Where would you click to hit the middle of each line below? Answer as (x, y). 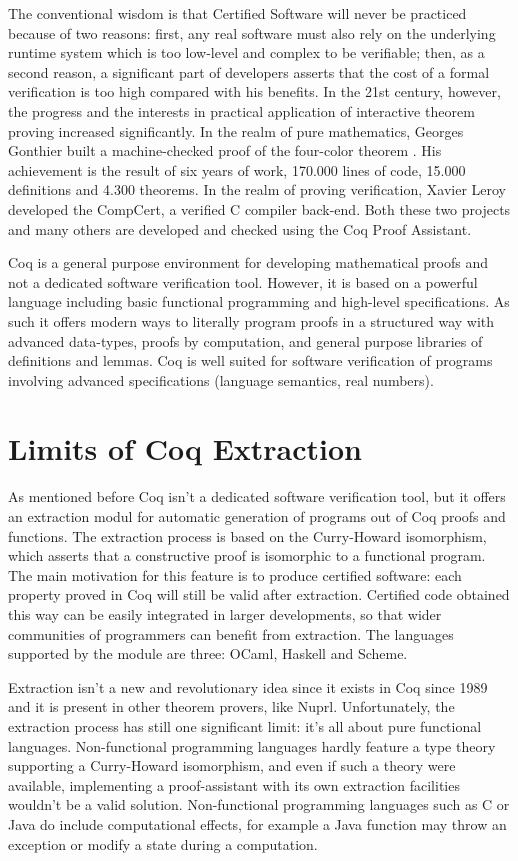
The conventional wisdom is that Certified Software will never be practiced (237, 13)
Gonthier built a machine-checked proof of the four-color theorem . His (225, 150)
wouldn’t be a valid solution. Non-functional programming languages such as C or (259, 804)
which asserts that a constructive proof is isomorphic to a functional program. (247, 555)
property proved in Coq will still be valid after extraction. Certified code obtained (259, 594)
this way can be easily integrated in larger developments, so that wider (225, 613)
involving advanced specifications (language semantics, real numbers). (221, 379)
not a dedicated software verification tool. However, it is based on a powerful (243, 281)
